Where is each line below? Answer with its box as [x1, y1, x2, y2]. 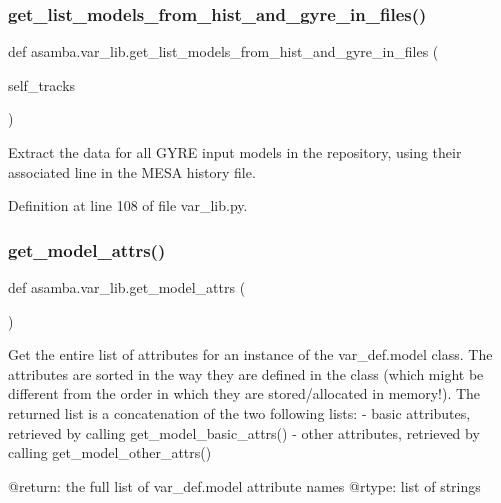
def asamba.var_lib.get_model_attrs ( [8, 277, 246, 297]
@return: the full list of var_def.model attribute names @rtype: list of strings [8, 475, 481, 496]
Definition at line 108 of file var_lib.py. [8, 195, 248, 216]
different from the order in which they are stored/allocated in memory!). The [8, 383, 481, 404]
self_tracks [8, 74, 76, 95]
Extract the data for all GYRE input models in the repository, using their [8, 142, 462, 162]
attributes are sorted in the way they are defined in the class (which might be [8, 363, 484, 384]
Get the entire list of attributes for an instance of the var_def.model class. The [8, 344, 493, 365]
